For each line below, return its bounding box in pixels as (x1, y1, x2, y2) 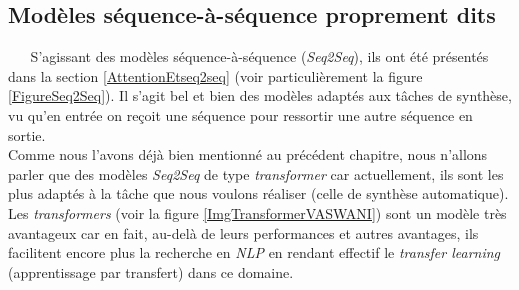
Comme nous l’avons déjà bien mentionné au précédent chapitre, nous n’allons (8, 144, 488, 165)
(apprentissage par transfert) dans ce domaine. (8, 261, 294, 282)
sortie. (8, 124, 46, 145)
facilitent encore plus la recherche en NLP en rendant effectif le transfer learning (8, 242, 501, 263)
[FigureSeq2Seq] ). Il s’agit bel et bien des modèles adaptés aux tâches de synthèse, (8, 85, 512, 106)
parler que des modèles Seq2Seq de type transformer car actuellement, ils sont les (8, 163, 504, 184)
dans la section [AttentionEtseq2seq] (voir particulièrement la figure (8, 65, 423, 86)
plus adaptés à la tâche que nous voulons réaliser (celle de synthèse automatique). (8, 183, 509, 204)
